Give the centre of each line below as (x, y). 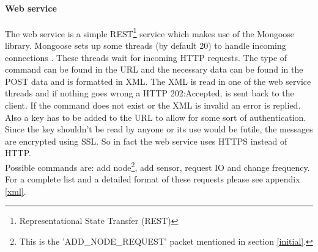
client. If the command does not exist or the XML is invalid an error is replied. (153, 105)
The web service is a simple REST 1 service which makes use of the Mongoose (150, 32)
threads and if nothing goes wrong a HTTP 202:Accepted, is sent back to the (150, 93)
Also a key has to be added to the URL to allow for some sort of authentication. (156, 117)
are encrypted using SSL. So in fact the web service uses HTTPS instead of (146, 141)
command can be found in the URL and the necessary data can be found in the (154, 69)
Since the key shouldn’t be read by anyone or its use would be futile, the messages (159, 129)
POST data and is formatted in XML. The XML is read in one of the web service (158, 81)
